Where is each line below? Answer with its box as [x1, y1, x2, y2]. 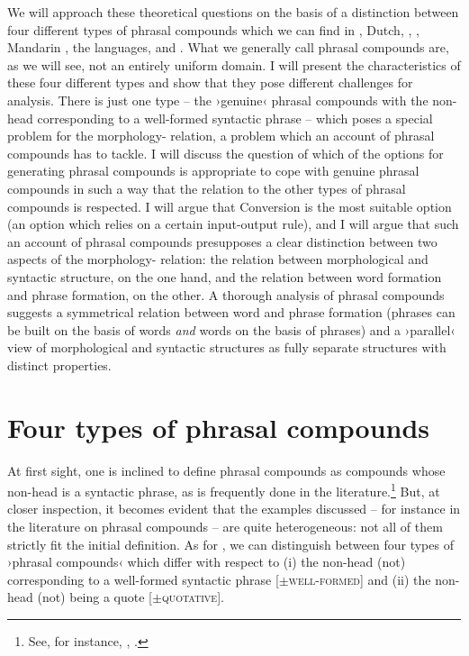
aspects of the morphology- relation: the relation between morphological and [7, 250, 428, 269]
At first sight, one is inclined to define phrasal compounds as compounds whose [7, 460, 446, 479]
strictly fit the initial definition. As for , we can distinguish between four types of [7, 534, 454, 553]
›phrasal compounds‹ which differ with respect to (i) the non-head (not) [7, 552, 406, 571]
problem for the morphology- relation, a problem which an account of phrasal [7, 126, 435, 145]
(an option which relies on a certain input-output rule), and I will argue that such [7, 214, 459, 233]
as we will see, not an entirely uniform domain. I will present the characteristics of [7, 55, 461, 74]
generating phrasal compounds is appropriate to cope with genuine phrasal [7, 161, 419, 180]
